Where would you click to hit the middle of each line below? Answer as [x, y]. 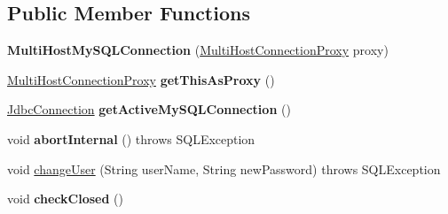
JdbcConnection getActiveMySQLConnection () [149, 109]
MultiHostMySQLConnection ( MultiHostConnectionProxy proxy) [198, 50]
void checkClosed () [65, 199]
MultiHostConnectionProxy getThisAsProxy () [141, 79]
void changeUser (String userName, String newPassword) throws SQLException [224, 168]
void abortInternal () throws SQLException [131, 138]
